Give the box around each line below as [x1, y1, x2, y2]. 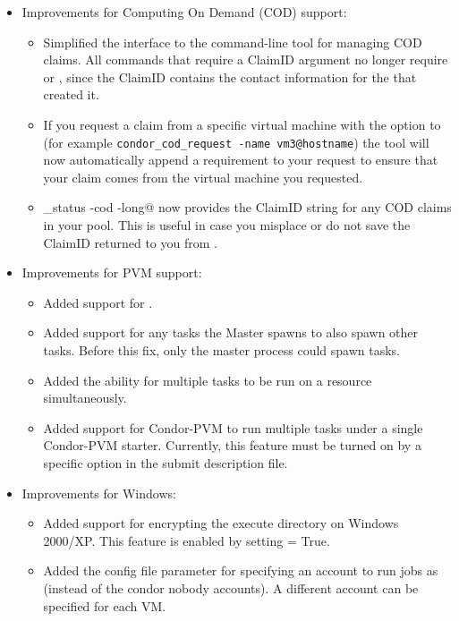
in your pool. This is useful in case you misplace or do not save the [43, 216, 411, 234]
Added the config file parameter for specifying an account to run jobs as [43, 561, 438, 580]
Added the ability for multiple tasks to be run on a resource [43, 370, 372, 389]
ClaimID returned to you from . [43, 233, 217, 251]
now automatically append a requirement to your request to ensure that [43, 150, 438, 169]
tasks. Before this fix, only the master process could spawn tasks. [43, 340, 401, 359]
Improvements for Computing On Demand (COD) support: [21, 3, 347, 21]
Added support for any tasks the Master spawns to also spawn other [43, 323, 419, 342]
